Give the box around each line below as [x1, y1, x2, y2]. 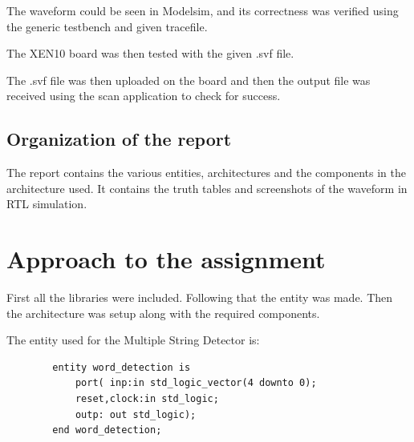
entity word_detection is [52, 361, 191, 373]
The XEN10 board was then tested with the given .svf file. [6, 45, 294, 62]
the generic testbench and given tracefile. [6, 18, 208, 34]
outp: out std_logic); [75, 408, 197, 420]
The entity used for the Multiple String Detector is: [6, 331, 260, 348]
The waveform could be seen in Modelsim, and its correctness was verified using [6, 2, 399, 18]
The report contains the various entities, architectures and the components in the [6, 164, 406, 181]
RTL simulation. [6, 195, 87, 212]
